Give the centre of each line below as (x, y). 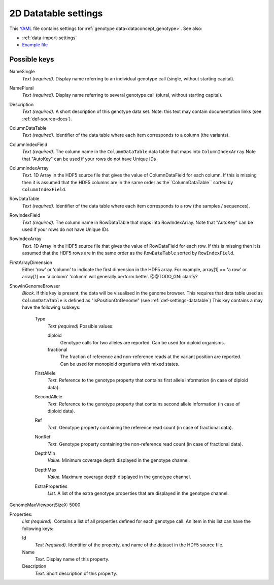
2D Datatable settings (56, 13)
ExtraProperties (51, 486)
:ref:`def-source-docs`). (47, 119)
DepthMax (46, 470)
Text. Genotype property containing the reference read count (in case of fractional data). (140, 427)
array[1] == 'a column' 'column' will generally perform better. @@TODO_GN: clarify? (110, 277)
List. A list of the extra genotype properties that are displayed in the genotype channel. (138, 493)
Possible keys (32, 59)
